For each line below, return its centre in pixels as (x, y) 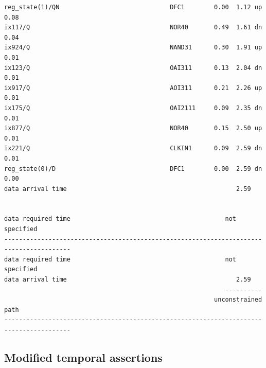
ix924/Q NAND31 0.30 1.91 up (133, 48)
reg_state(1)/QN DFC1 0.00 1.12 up (133, 7)
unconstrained (238, 300)
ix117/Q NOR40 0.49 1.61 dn (133, 28)
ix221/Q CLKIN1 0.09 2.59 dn (133, 148)
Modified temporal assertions (83, 357)
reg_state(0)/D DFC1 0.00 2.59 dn (133, 169)
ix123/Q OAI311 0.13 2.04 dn (133, 68)
